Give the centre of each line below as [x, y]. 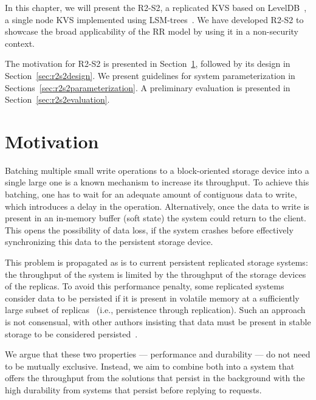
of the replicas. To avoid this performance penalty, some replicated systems [145, 286]
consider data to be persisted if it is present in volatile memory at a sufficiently [152, 298]
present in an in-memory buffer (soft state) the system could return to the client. [156, 218]
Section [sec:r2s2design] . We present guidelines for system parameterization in [150, 75]
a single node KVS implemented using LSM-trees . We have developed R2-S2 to [154, 19]
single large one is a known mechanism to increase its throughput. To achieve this [157, 182]
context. [20, 43]
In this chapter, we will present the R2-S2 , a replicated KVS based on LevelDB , [156, 7]
